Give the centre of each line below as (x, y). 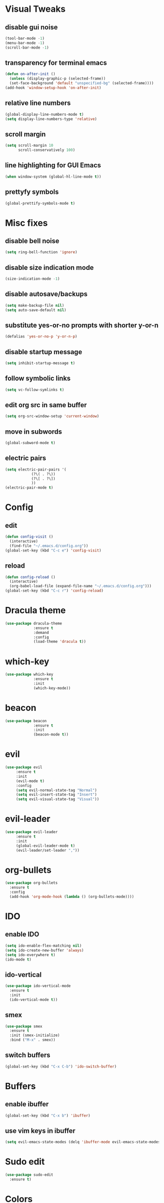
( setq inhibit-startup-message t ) (40, 363)
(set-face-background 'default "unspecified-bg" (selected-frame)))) (82, 83)
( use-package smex (24, 1026)
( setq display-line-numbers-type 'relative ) (51, 119)
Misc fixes (26, 223)
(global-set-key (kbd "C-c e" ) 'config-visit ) (53, 550)
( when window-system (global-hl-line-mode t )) (53, 177)
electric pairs (26, 458)
